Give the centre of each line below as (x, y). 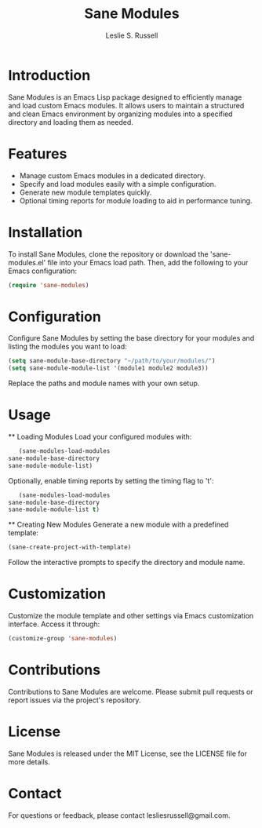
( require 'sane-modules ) (49, 285)
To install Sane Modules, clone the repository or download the (109, 254)
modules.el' (27, 262)
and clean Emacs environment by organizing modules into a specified (120, 114)
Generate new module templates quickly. (86, 192)
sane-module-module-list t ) (54, 510)
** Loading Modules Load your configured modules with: (100, 437)
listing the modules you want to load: (67, 347)
